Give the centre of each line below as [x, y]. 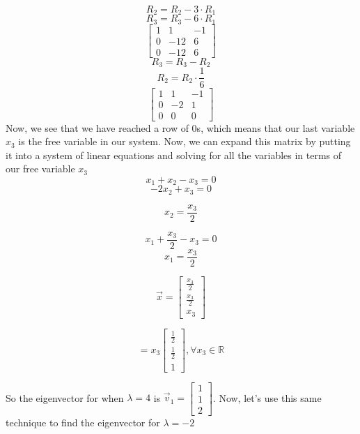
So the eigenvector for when [65, 397]
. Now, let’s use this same [267, 397]
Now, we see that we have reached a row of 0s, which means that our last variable [180, 127]
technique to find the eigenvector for [83, 422]
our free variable [40, 169]
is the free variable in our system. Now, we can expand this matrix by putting [185, 141]
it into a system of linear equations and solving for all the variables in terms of [174, 155]
